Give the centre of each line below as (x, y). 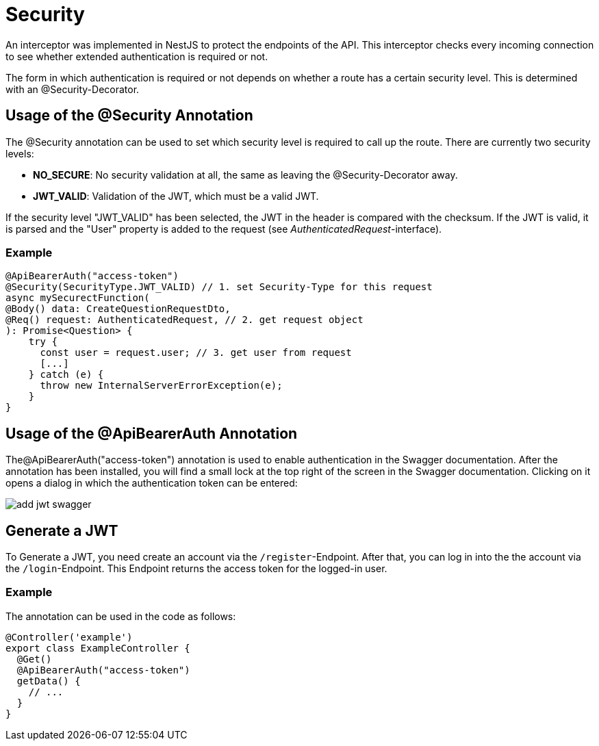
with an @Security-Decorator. (73, 89)
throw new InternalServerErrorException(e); (161, 386)
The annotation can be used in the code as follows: (121, 616)
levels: (20, 153)
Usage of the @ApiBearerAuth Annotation (152, 433)
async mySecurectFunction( (78, 298)
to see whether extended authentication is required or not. (137, 56)
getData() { (49, 681)
